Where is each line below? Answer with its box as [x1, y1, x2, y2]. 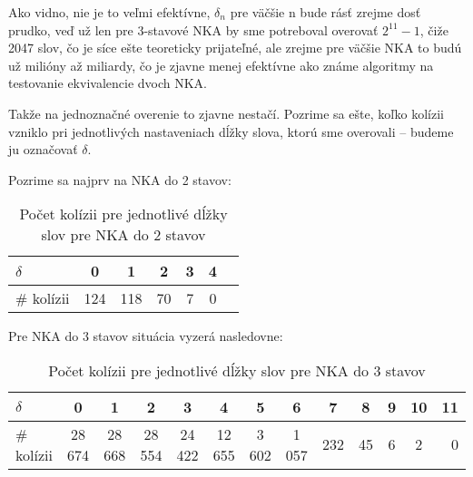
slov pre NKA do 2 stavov [41, 224, 206, 246]
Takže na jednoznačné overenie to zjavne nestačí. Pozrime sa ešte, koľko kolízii [8, 103, 444, 122]
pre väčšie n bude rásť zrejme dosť [230, 3, 421, 21]
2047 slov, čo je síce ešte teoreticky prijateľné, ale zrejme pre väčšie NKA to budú [8, 38, 462, 57]
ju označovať [8, 140, 78, 159]
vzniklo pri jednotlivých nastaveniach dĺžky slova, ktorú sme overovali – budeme [8, 122, 454, 141]
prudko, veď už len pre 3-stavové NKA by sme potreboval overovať [8, 20, 379, 39]
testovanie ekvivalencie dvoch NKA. [8, 73, 208, 92]
